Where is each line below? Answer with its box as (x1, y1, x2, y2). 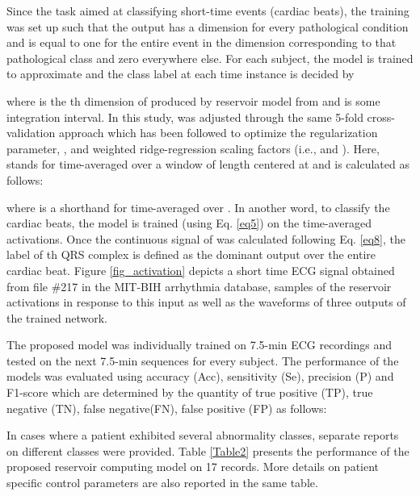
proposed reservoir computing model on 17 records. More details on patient (6, 458, 380, 475)
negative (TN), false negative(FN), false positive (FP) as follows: (6, 399, 327, 416)
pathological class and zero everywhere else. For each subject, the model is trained (6, 49, 414, 66)
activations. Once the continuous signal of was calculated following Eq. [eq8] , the (6, 230, 406, 247)
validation (6, 124, 56, 141)
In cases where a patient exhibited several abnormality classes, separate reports (6, 427, 399, 444)
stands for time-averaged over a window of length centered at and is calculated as (6, 156, 409, 173)
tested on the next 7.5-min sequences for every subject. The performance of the (6, 352, 399, 369)
